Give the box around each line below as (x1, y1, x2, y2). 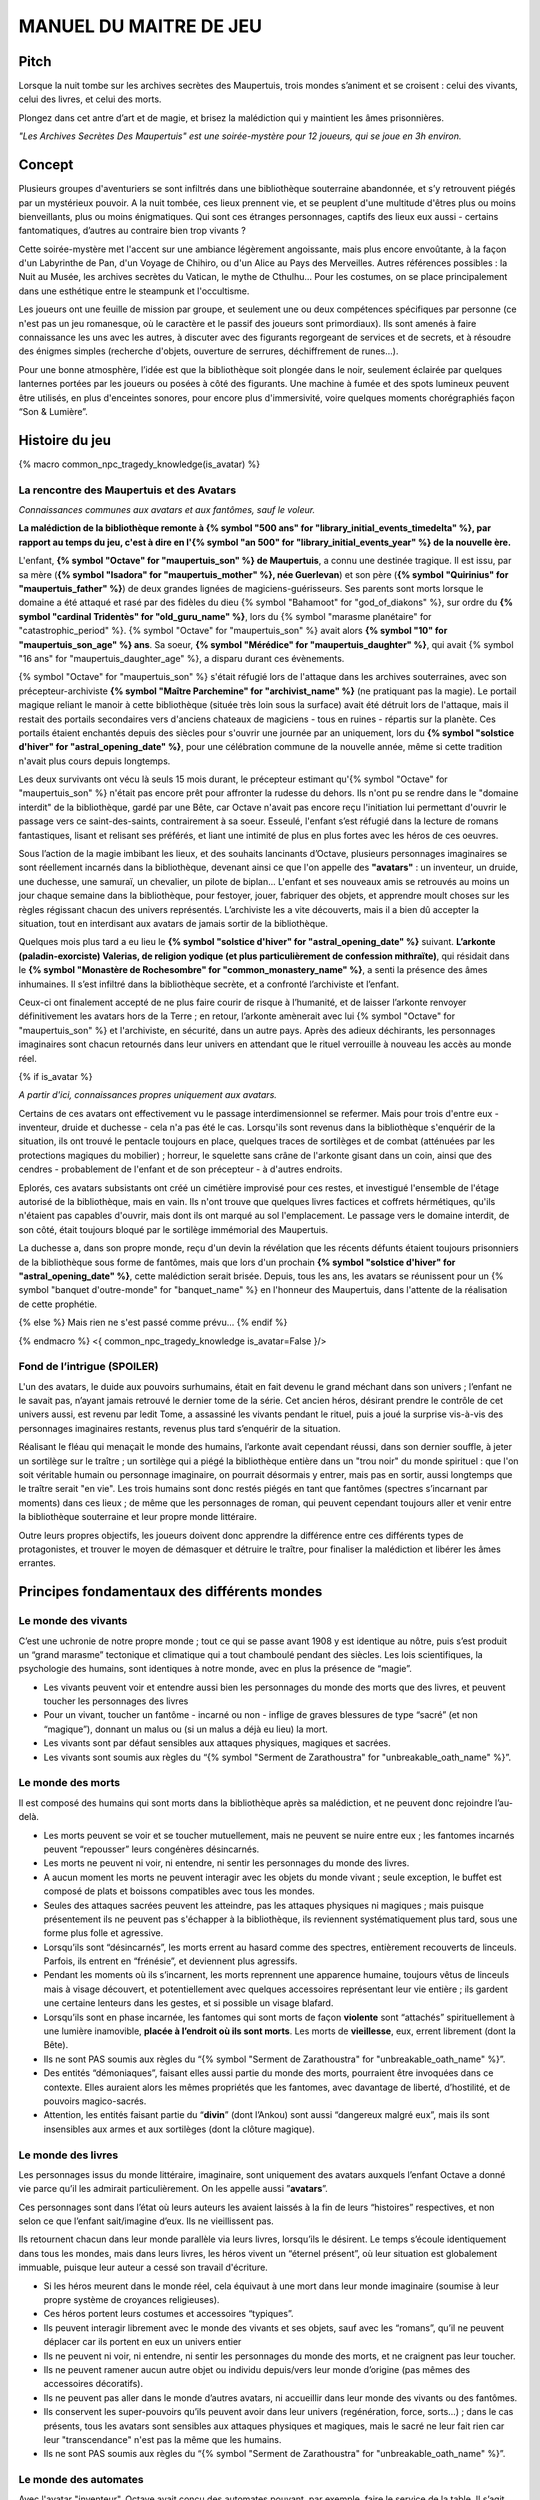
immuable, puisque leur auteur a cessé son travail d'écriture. (18, 2261, 269, 2274)
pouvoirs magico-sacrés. (43, 2095, 147, 2107)
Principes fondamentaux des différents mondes (18, 1583, 323, 1600)
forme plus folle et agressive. (43, 1927, 164, 1939)
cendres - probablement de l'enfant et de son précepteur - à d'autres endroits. (18, 1163, 343, 1175)
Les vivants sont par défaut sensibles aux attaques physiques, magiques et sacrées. (43, 1737, 391, 1749)
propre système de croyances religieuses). (43, 2294, 220, 2306)
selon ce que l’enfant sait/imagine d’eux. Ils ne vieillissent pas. (18, 2215, 274, 2227)
